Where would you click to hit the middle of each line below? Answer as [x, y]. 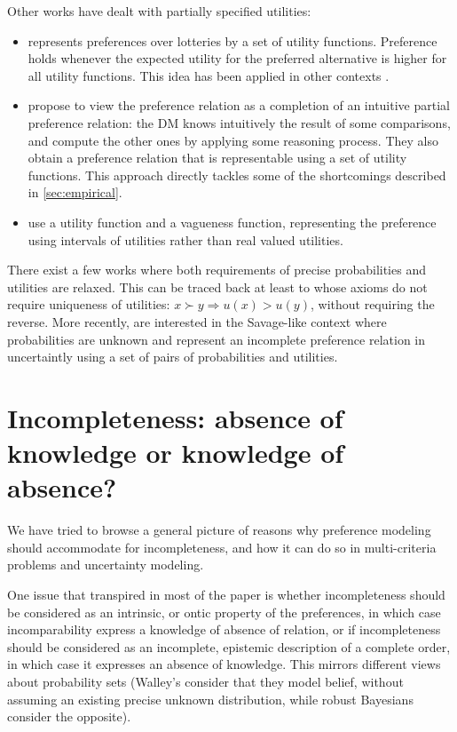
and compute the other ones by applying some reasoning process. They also [233, 140]
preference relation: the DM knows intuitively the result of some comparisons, [239, 122]
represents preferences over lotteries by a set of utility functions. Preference [232, 40]
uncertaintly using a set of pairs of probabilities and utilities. [173, 357]
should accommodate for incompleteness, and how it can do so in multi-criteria [222, 547]
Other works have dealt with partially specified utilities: [159, 11]
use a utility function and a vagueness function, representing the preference [232, 222]
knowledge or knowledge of [176, 453]
